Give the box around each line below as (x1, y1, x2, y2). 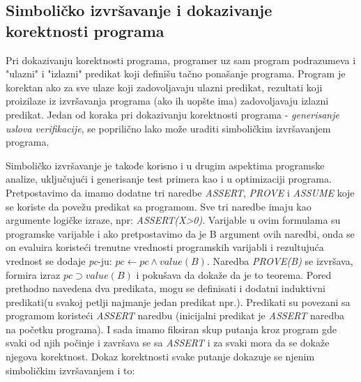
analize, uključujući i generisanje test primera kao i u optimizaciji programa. (6, 171, 332, 186)
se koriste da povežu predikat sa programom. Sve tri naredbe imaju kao (6, 199, 312, 213)
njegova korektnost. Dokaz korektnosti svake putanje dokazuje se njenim (6, 349, 315, 364)
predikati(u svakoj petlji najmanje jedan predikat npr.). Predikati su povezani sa (6, 294, 351, 309)
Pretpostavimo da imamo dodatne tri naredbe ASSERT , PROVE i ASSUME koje (6, 185, 355, 199)
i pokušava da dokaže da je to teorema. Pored (136, 267, 332, 282)
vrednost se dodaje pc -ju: (6, 253, 112, 268)
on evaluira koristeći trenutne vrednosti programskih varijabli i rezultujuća (6, 240, 324, 254)
